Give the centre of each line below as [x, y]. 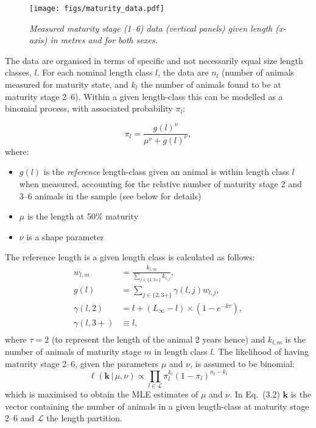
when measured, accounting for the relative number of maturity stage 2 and [160, 183]
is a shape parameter [65, 236]
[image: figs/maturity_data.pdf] [97, 9]
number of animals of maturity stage [73, 351]
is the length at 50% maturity [83, 216]
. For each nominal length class [95, 72]
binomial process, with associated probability [89, 108]
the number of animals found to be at [211, 84]
